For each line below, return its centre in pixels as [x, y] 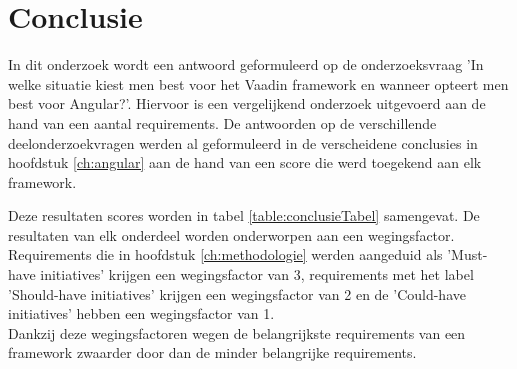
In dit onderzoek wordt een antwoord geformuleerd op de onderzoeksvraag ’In [246, 64]
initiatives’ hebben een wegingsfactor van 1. [141, 313]
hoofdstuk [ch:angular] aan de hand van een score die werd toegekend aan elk [245, 162]
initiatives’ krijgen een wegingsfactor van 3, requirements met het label [257, 274]
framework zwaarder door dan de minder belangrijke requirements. [212, 352]
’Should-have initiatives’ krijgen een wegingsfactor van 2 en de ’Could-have [237, 293]
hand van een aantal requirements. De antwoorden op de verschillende [222, 122]
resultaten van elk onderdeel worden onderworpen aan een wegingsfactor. [231, 234]
